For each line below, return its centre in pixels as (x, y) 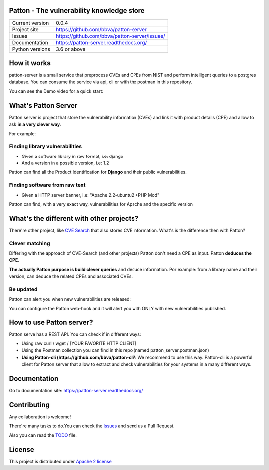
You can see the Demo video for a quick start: (56, 91)
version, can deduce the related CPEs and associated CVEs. (71, 276)
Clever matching (30, 243)
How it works (30, 63)
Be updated (23, 289)
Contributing (29, 404)
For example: (23, 133)
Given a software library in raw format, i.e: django (72, 156)
